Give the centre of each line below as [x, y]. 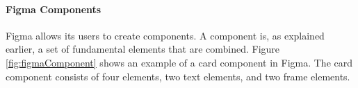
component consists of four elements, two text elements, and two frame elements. [178, 76]
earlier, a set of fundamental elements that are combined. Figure [143, 49]
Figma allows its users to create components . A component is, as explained [165, 35]
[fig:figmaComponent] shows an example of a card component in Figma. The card [179, 62]
